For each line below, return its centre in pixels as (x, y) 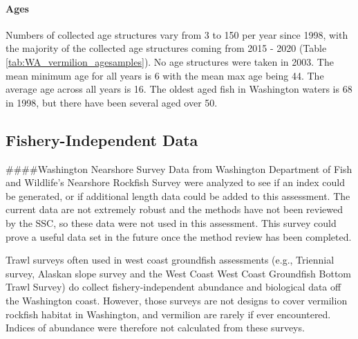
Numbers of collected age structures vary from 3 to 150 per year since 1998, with (177, 34)
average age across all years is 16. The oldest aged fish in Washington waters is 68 (179, 89)
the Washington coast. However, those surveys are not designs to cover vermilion (177, 300)
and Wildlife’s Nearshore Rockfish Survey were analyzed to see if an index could (176, 182)
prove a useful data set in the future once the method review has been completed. (179, 236)
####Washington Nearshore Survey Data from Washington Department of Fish (179, 168)
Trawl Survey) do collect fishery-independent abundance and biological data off (173, 287)
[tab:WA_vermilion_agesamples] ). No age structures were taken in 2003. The (170, 61)
